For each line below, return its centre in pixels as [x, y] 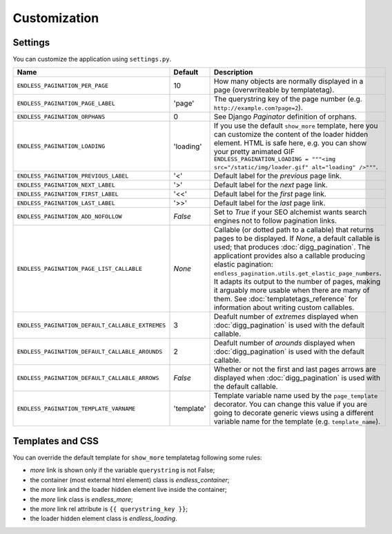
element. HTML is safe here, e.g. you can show [290, 143]
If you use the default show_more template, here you [296, 126]
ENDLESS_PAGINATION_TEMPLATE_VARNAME [76, 409]
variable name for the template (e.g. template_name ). [297, 421]
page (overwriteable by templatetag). [274, 90]
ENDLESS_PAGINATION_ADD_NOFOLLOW [69, 217]
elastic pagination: [244, 265]
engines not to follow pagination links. [275, 221]
